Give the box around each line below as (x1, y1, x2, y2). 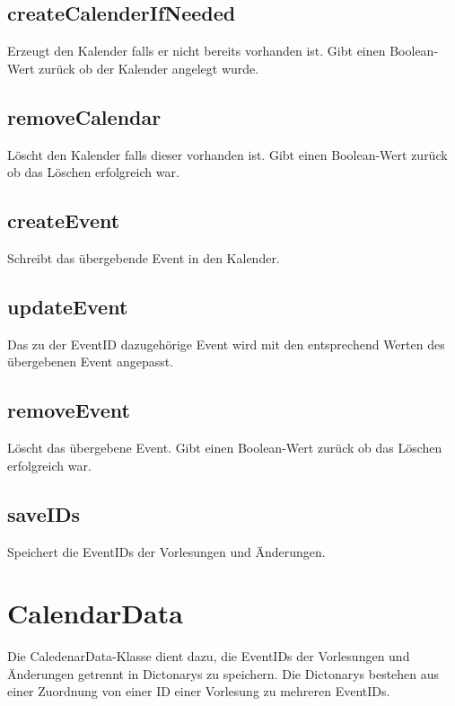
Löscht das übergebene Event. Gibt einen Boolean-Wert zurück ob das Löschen (7, 438, 442, 457)
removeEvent (7, 396, 130, 424)
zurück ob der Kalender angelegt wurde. (39, 58, 259, 77)
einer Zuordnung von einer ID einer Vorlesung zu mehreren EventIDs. (7, 682, 390, 701)
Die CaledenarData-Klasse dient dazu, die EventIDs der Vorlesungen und (7, 647, 410, 666)
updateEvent (7, 292, 128, 320)
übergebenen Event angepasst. (7, 352, 174, 371)
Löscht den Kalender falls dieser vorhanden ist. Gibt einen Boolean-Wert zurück (7, 145, 448, 163)
